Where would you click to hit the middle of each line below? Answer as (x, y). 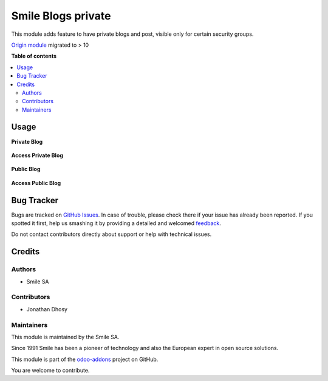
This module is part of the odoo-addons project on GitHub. (85, 359)
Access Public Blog (36, 183)
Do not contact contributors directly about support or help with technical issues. (111, 234)
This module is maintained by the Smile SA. (65, 337)
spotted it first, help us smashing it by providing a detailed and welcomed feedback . (116, 223)
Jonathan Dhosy (47, 309)
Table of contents (34, 56)
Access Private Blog (37, 155)
